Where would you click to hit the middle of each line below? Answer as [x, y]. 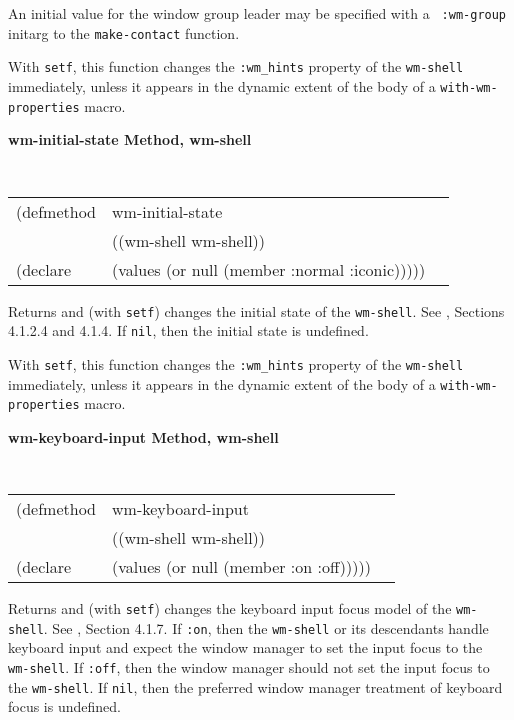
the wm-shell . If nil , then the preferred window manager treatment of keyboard [255, 686]
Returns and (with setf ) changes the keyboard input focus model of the [230, 608]
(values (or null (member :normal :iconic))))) [269, 269]
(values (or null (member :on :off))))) [241, 567]
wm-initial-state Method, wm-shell [130, 139]
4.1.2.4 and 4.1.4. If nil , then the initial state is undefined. [188, 330]
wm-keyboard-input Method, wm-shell [143, 436]
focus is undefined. [64, 706]
